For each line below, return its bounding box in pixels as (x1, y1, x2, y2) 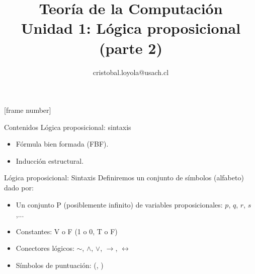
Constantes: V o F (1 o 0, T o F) (16, 226, 118, 236)
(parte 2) (99, 37, 162, 58)
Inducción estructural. (16, 155, 84, 166)
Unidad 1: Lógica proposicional (21, 18, 241, 38)
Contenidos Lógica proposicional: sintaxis (4, 121, 131, 132)
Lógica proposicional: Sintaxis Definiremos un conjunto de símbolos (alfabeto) (4, 172, 244, 183)
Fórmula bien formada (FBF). (16, 139, 109, 149)
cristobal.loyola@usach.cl (93, 66, 169, 77)
